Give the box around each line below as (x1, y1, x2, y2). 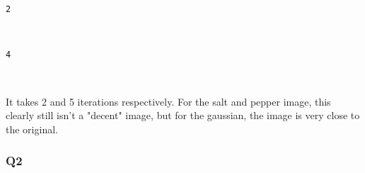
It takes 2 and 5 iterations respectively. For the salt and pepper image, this (6, 94, 331, 108)
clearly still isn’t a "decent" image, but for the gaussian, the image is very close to (6, 108, 360, 123)
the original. (6, 121, 58, 136)
